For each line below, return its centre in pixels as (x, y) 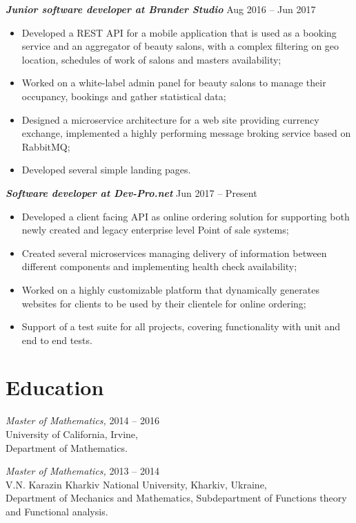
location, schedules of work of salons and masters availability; (151, 59)
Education (55, 387)
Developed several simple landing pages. (106, 170)
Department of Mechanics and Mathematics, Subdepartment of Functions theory (176, 498)
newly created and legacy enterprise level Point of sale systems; (155, 230)
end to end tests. (57, 340)
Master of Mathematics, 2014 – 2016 (82, 420)
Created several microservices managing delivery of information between (174, 253)
